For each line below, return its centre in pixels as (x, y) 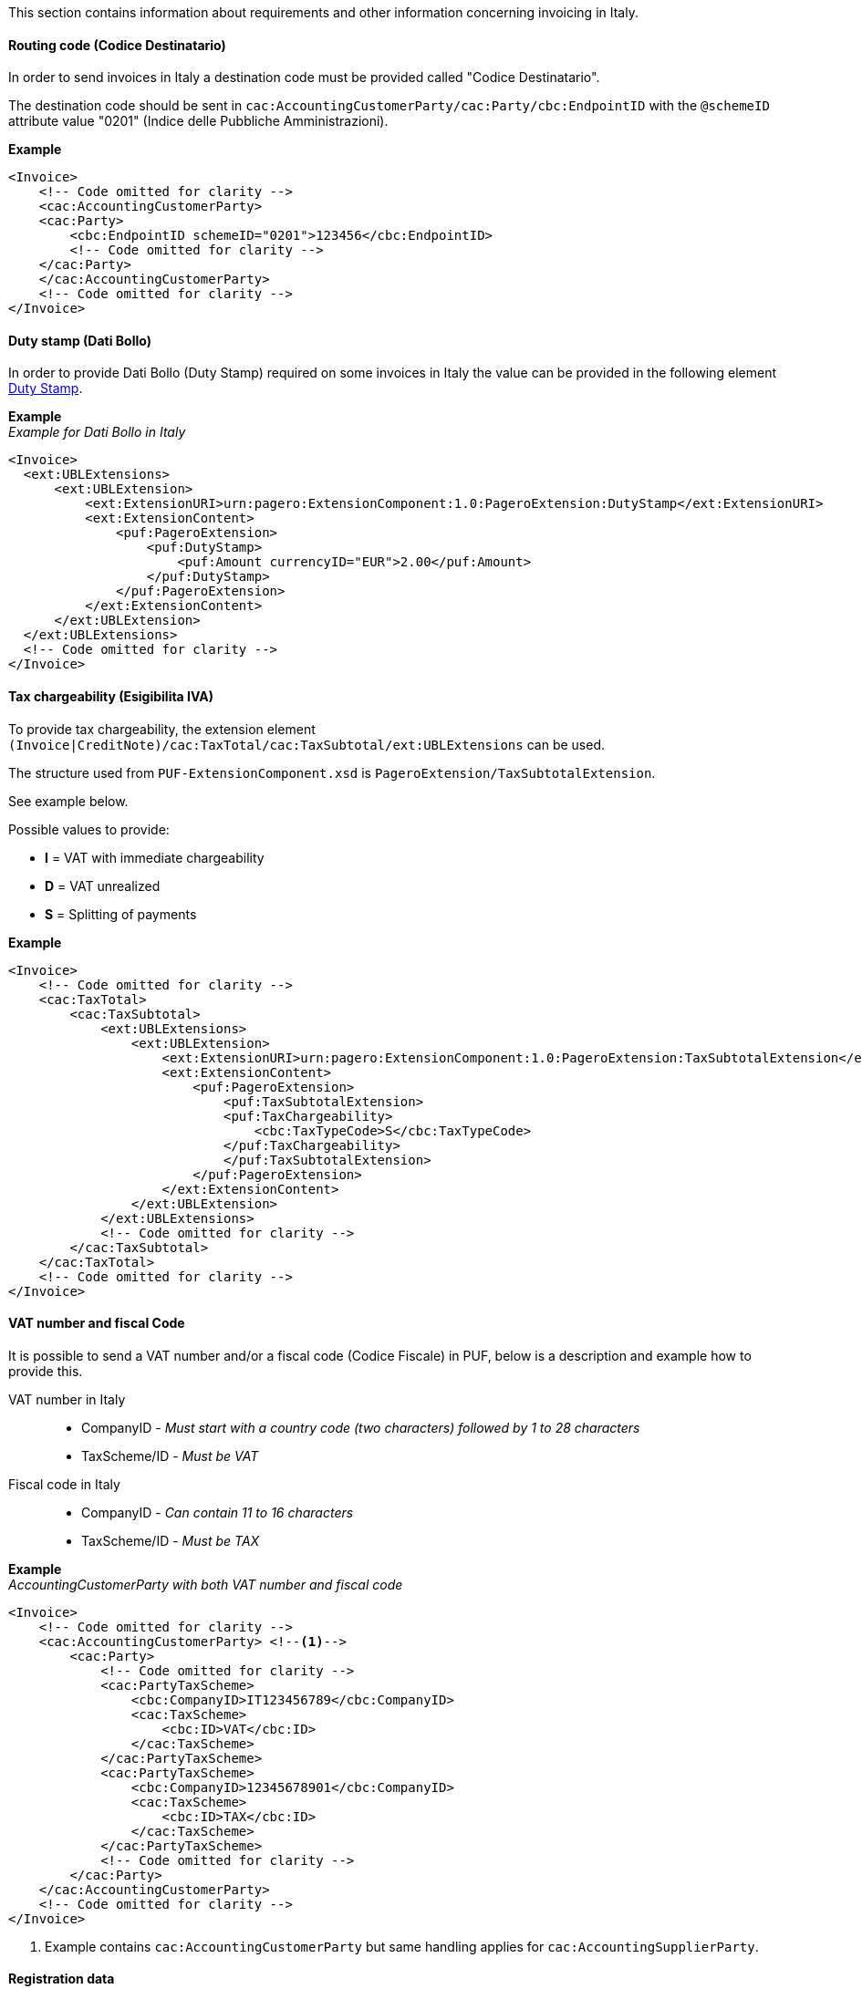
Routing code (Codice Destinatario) (117, 45)
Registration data (62, 1979)
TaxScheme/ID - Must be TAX (171, 1540)
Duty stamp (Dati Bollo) (80, 340)
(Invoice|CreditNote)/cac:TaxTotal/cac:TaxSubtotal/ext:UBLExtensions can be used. (306, 744)
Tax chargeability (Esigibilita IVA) (111, 697)
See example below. (68, 801)
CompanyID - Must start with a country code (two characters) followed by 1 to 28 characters (361, 1427)
